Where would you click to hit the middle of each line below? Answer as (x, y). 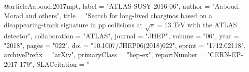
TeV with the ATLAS (205, 25)
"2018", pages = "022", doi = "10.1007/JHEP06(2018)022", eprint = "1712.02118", (125, 45)
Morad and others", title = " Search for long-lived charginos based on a (108, 15)
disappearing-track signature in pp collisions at (73, 25)
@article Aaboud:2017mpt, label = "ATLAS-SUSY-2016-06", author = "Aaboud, (122, 6)
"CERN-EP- (225, 54)
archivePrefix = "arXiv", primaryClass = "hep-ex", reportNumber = (104, 54)
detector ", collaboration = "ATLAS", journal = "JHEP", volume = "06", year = (122, 35)
